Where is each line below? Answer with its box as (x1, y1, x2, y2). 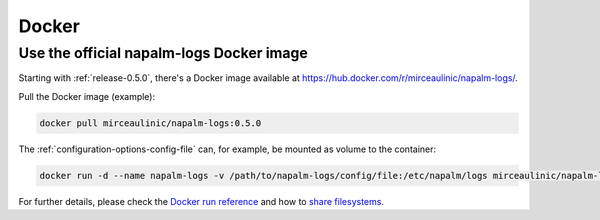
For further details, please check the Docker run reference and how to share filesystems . (18, 195, 385, 207)
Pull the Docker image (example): (18, 90, 156, 102)
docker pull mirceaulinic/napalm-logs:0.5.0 (39, 117, 262, 129)
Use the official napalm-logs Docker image (18, 44, 309, 62)
